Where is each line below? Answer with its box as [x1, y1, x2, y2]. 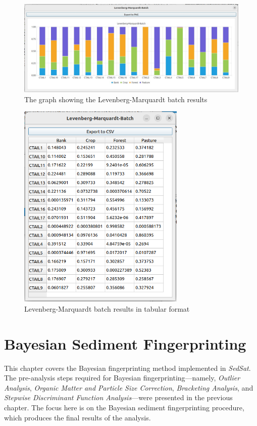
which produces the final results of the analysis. [4, 412, 151, 422]
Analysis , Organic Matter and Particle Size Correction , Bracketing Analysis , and [4, 382, 253, 393]
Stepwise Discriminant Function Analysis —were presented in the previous [4, 392, 233, 403]
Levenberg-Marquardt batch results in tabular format [24, 303, 190, 314]
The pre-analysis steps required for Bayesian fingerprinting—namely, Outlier [4, 372, 240, 383]
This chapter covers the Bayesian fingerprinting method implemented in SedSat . [4, 362, 251, 373]
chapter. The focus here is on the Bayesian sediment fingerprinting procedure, [4, 402, 244, 413]
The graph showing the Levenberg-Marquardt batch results [24, 94, 208, 104]
